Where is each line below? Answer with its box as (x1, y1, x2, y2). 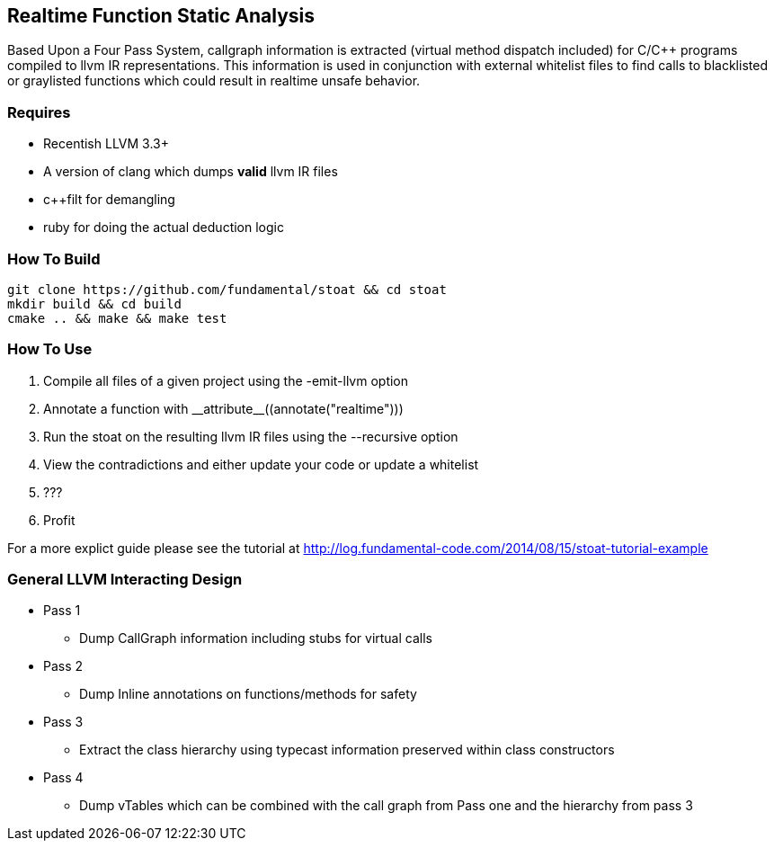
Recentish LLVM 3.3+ (43, 136, 169, 152)
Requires (7, 103, 71, 121)
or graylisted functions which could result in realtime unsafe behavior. (7, 73, 421, 89)
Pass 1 (43, 603, 81, 619)
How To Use (7, 340, 93, 359)
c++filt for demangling (43, 192, 175, 208)
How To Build (7, 249, 101, 268)
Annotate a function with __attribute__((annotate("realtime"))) (43, 400, 404, 416)
